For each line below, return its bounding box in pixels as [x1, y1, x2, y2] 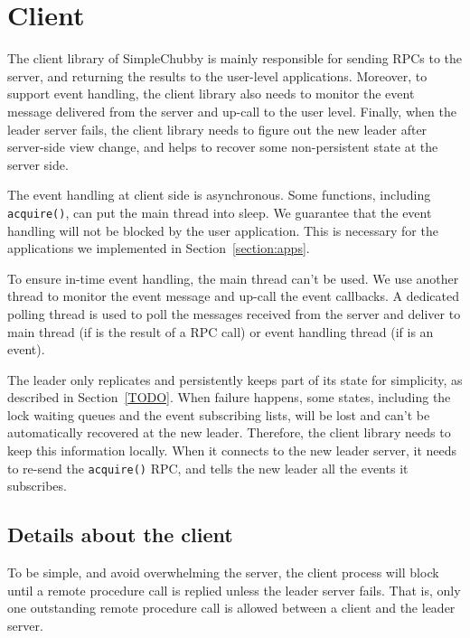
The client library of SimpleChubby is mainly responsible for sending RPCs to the [7, 49, 463, 68]
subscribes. [7, 476, 67, 495]
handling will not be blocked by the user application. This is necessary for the [7, 220, 438, 239]
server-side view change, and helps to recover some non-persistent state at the [7, 137, 438, 156]
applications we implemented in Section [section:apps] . [7, 239, 310, 258]
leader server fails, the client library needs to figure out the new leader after [7, 119, 428, 138]
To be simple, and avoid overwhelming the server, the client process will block [7, 563, 439, 582]
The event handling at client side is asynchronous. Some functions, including [7, 185, 431, 204]
